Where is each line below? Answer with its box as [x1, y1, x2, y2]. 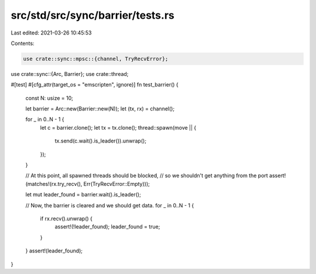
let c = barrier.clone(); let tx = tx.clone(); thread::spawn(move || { [40, 124, 197, 131]
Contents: [11, 40, 35, 47]
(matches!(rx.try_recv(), [25, 180, 83, 187]
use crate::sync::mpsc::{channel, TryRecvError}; [23, 56, 169, 62]
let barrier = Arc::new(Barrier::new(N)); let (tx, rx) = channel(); [25, 105, 175, 112]
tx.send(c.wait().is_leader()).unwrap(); [54, 137, 146, 144]
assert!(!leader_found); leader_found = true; [54, 223, 160, 230]
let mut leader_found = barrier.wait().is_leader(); [25, 191, 142, 198]
